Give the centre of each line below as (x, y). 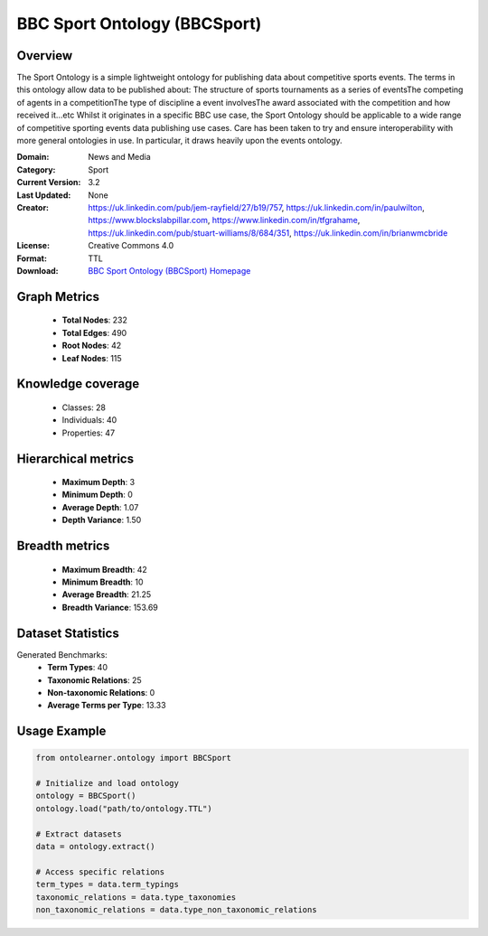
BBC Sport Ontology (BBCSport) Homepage (169, 270)
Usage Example (61, 731)
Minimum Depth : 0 (97, 495)
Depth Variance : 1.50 (102, 520)
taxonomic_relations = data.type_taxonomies (136, 897)
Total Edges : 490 (94, 332)
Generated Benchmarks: (62, 654)
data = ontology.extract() (95, 847)
